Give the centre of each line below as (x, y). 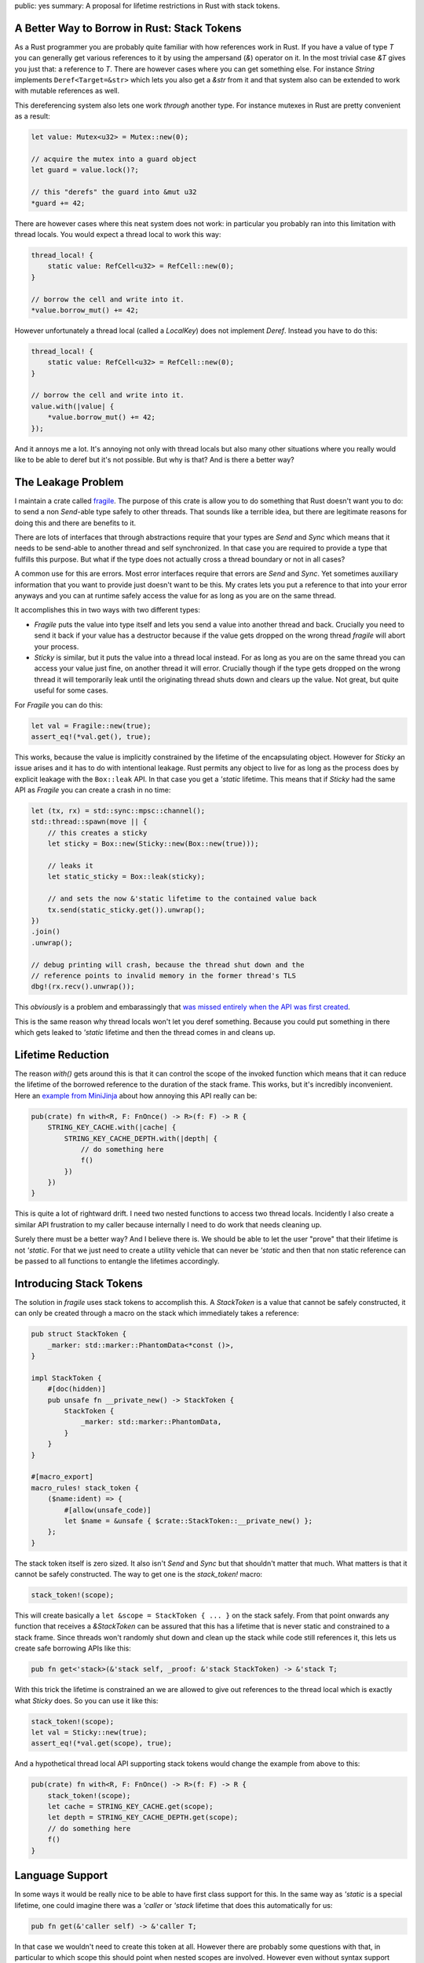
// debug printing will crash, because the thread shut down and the (168, 965)
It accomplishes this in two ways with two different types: (107, 610)
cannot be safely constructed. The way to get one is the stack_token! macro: (139, 1574)
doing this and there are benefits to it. (75, 523)
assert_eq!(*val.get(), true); (91, 737)
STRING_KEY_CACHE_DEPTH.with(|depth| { (141, 1138)
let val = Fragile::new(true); (91, 726)
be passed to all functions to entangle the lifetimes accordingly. (117, 1261)
